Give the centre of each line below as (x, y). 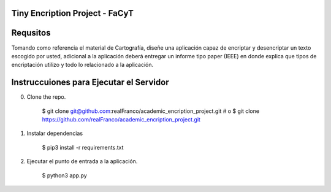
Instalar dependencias (55, 133)
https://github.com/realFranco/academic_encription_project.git (121, 119)
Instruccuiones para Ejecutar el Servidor (90, 83)
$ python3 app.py (64, 175)
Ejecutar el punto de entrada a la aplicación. (82, 161)
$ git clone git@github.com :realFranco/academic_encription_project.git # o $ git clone (151, 111)
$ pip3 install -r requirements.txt (83, 147)
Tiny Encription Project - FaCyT (73, 13)
